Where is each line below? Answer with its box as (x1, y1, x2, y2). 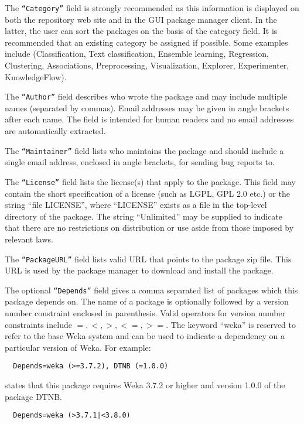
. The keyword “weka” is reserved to (166, 318, 296, 330)
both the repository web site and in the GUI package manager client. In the (5, 13, 277, 25)
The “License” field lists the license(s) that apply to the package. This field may (5, 175, 296, 187)
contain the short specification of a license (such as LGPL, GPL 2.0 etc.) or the (5, 187, 290, 199)
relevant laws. (5, 232, 53, 245)
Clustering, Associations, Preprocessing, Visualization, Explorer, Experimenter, (5, 59, 289, 71)
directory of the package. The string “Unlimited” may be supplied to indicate (5, 210, 282, 222)
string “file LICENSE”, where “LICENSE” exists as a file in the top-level (5, 199, 267, 211)
